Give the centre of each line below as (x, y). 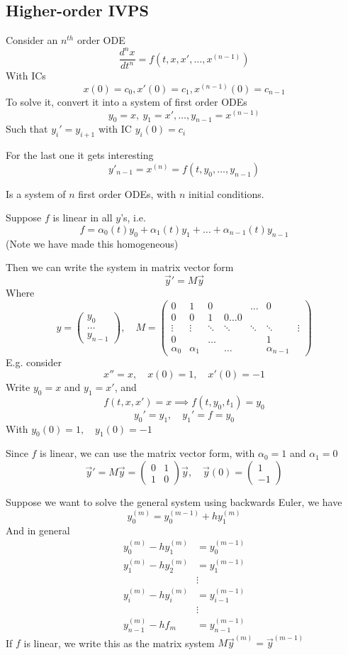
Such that (27, 129)
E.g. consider (34, 362)
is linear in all (83, 218)
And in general (38, 530)
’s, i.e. (133, 218)
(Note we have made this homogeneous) (92, 243)
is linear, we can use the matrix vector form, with (147, 453)
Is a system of (36, 193)
